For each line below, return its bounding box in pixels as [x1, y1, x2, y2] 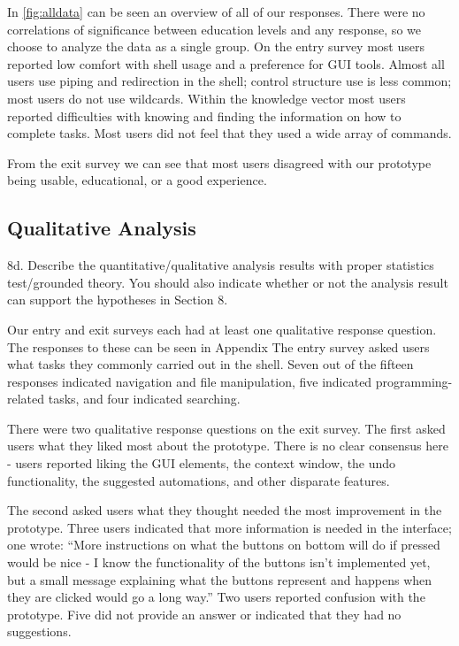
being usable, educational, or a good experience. [7, 171, 267, 189]
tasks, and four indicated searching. [48, 389, 241, 408]
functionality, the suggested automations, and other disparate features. [7, 471, 390, 489]
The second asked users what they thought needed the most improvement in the [7, 501, 442, 519]
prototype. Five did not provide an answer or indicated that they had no [7, 604, 402, 623]
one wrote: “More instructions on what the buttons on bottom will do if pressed [7, 535, 440, 554]
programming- [375, 372, 453, 390]
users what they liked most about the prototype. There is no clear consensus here [7, 436, 448, 455]
